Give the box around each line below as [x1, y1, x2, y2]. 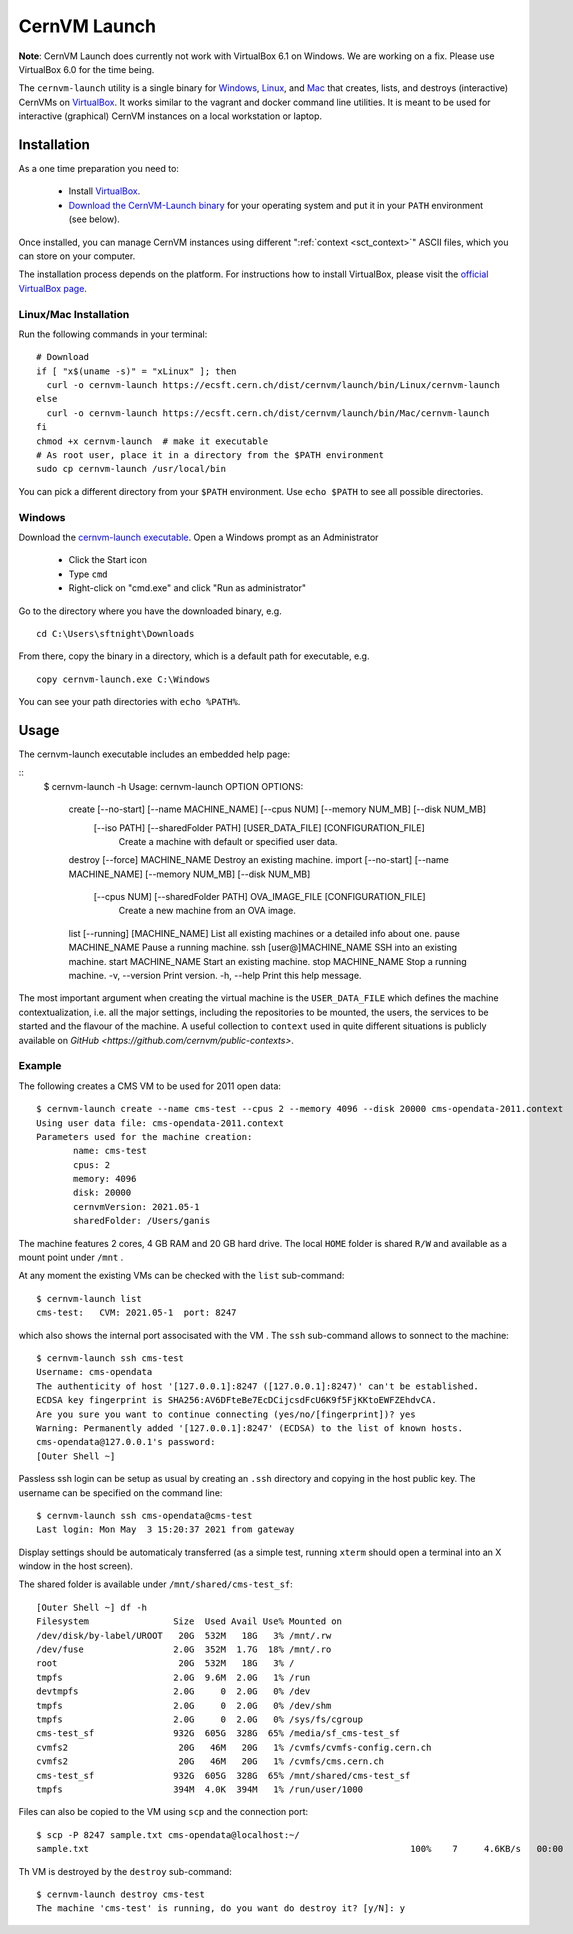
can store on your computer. [18, 250, 136, 262]
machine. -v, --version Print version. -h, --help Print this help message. [68, 970, 362, 982]
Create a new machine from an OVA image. [118, 905, 297, 917]
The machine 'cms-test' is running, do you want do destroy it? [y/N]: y [36, 1903, 406, 1914]
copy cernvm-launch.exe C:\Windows [36, 673, 211, 685]
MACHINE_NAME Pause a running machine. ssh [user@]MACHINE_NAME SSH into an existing [68, 941, 458, 954]
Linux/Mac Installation [18, 307, 130, 321]
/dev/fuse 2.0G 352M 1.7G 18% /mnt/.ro [36, 1644, 332, 1655]
